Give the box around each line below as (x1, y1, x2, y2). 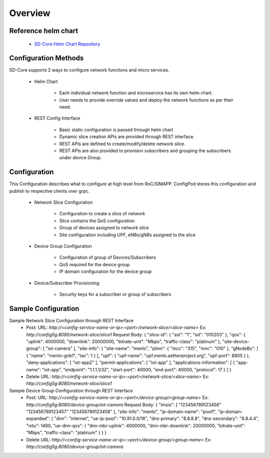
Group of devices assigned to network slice (59, 225, 149, 231)
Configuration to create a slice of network (59, 211, 145, 217)
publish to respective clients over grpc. (9, 188, 90, 194)
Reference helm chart (9, 27, 78, 35)
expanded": (26, 415, 50, 421)
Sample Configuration (9, 304, 79, 313)
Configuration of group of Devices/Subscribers (59, 254, 156, 260)
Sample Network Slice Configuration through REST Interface (9, 317, 134, 323)
